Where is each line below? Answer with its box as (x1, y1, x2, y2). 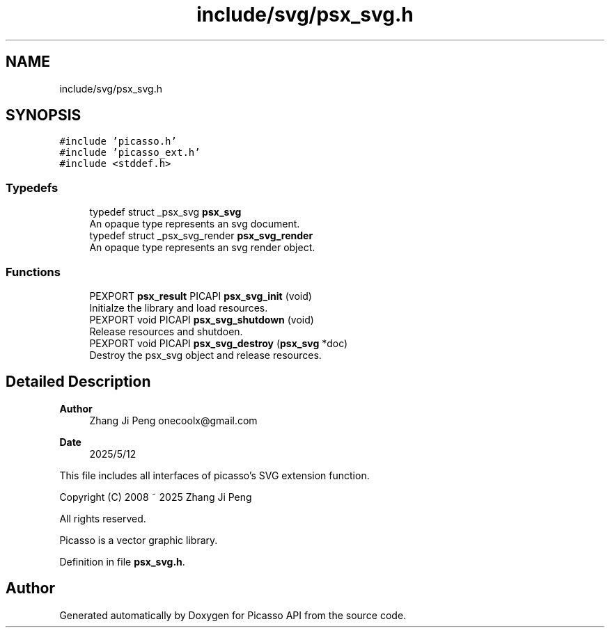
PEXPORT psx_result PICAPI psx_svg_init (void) (89, 289, 312, 302)
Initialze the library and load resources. (89, 301, 268, 314)
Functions (6, 264, 61, 279)
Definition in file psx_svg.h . (59, 555, 185, 568)
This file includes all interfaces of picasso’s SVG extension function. (59, 469, 370, 481)
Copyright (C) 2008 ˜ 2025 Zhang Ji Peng (59, 490, 252, 503)
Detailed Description (6, 373, 151, 391)
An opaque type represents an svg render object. (89, 241, 315, 254)
